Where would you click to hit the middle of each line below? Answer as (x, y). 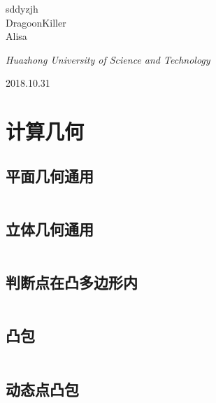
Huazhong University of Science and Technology (108, 59)
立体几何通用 (50, 228)
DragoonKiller (36, 22)
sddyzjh (22, 8)
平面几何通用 (50, 175)
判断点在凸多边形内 (72, 282)
